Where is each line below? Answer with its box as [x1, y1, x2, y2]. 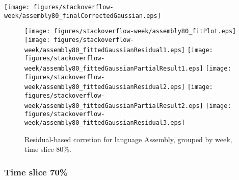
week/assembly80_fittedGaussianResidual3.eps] [24, 119, 185, 126]
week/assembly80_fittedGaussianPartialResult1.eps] [24, 64, 203, 72]
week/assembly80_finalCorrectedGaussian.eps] [4, 12, 161, 19]
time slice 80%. [24, 144, 71, 154]
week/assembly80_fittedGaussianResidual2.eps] [24, 83, 185, 91]
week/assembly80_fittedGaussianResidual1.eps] [24, 46, 185, 54]
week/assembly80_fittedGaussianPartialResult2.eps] [24, 102, 203, 109]
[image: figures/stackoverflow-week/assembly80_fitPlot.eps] [24, 28, 236, 35]
